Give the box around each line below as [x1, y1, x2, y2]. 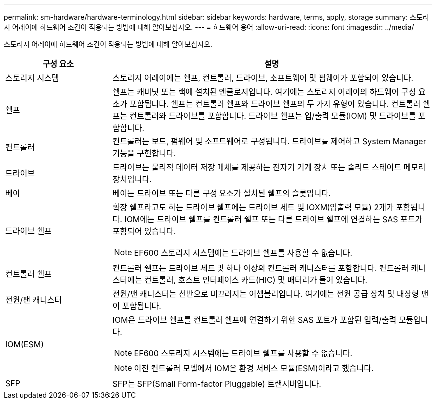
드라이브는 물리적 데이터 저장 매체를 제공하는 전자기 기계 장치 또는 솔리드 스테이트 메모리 [112, 162, 426, 172]
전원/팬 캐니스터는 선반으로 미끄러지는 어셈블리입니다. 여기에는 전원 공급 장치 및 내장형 [112, 289, 419, 299]
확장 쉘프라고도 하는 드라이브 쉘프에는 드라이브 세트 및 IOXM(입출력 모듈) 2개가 [112, 202, 394, 212]
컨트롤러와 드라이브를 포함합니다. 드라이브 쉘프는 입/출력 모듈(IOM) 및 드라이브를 [129, 111, 416, 121]
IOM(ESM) [5, 339, 44, 349]
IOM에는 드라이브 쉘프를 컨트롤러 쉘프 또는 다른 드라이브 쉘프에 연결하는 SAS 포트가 [124, 214, 423, 224]
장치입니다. [112, 174, 152, 184]
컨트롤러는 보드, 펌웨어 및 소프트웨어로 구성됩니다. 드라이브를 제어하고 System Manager [112, 136, 426, 146]
